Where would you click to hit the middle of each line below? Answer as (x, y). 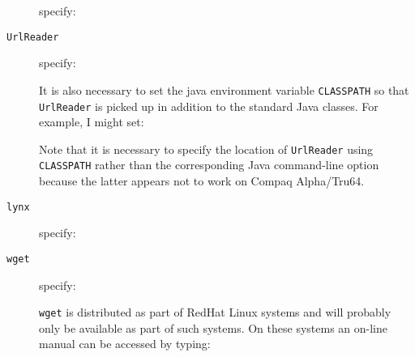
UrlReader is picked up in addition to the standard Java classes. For (209, 106)
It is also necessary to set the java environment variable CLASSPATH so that (224, 89)
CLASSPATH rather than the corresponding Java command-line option (209, 165)
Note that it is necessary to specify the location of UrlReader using (206, 149)
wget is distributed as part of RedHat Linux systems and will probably (215, 312)
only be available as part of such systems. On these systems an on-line (214, 327)
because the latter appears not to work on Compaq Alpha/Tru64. (202, 181)
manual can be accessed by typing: (125, 344)
